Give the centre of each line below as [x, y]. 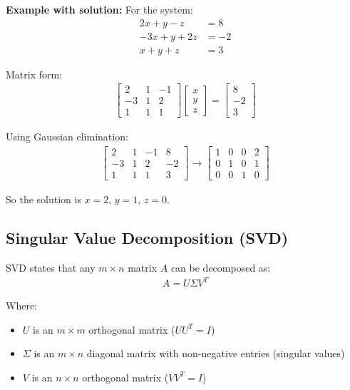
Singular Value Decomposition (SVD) [147, 238]
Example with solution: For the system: [99, 9]
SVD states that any [51, 267]
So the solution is [43, 199]
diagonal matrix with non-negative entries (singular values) [216, 353]
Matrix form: [34, 74]
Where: [21, 306]
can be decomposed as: [221, 267]
